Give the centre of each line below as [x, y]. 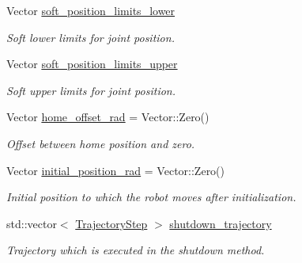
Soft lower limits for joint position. [91, 37]
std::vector [32, 223]
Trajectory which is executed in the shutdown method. [136, 250]
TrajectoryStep [111, 223]
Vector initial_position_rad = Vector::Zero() [116, 170]
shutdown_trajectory [221, 223]
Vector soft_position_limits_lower [91, 10]
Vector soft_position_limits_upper [92, 64]
